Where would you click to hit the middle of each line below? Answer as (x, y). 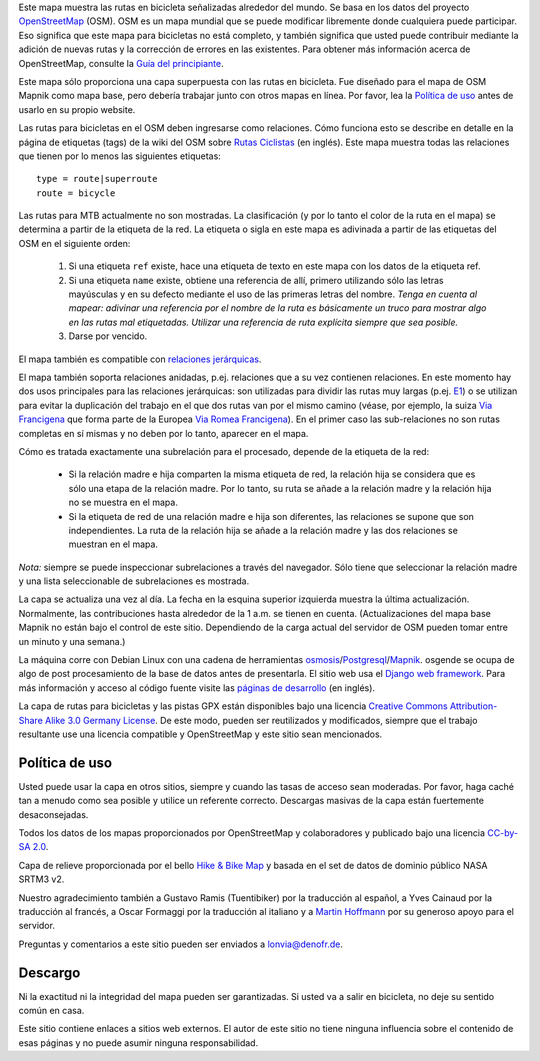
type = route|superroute (97, 179)
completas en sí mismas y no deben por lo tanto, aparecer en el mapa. (163, 433)
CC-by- (502, 833)
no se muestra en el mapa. (123, 502)
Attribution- (474, 706)
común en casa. (51, 1011)
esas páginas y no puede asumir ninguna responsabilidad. (138, 1042)
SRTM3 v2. (41, 879)
